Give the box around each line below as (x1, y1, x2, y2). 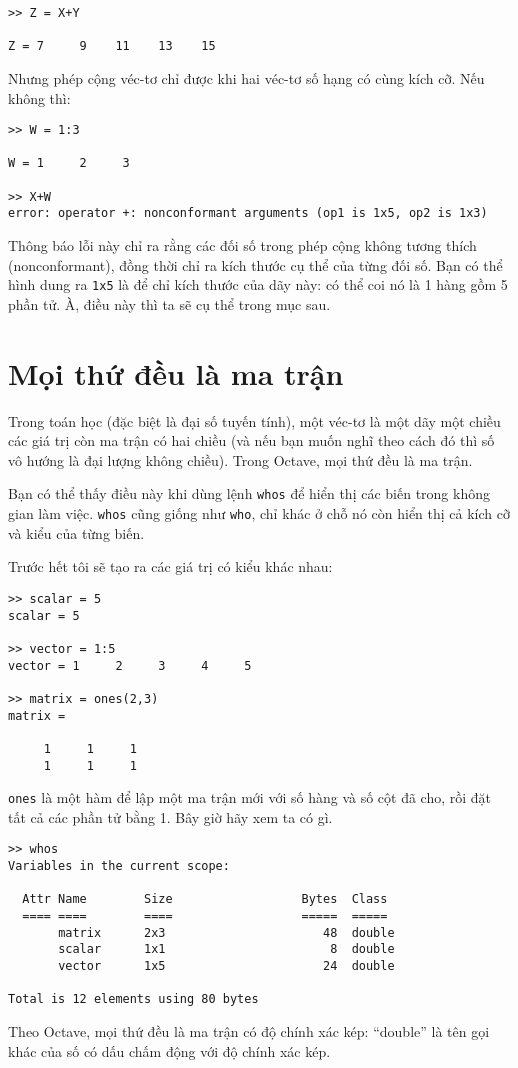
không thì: (8, 87, 71, 108)
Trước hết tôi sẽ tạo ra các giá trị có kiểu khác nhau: (8, 556, 333, 577)
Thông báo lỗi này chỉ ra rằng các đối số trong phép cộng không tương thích (8, 235, 477, 256)
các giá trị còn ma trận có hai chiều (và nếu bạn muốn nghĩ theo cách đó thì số (8, 430, 495, 451)
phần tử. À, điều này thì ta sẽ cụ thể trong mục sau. (8, 293, 331, 314)
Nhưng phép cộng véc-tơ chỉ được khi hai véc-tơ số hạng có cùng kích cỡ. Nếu (8, 67, 485, 88)
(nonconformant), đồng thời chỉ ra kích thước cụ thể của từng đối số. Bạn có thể (8, 254, 503, 275)
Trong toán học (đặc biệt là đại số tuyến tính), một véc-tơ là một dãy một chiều (8, 410, 501, 431)
